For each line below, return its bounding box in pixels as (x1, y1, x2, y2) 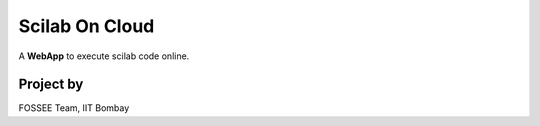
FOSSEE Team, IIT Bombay (18, 102, 130, 114)
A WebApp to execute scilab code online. (18, 50, 190, 62)
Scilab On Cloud (18, 15, 155, 37)
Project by (18, 76, 84, 93)
